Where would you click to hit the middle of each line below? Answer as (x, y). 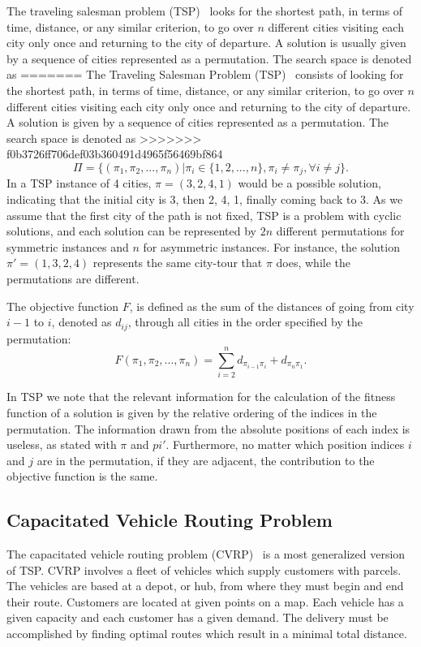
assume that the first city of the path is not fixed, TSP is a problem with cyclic (204, 215)
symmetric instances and (68, 246)
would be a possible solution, (309, 183)
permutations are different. (73, 278)
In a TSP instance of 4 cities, (79, 183)
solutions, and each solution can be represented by (131, 231)
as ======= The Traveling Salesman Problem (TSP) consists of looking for (205, 74)
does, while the (313, 263)
